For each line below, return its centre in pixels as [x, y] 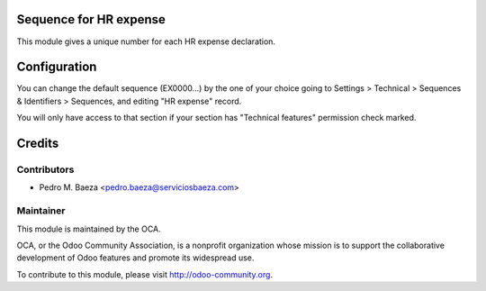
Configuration [57, 67]
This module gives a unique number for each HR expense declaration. [146, 41]
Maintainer [41, 211]
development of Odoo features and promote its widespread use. [135, 258]
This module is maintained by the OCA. [89, 229]
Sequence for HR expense [91, 19]
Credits [38, 144]
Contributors [45, 169]
